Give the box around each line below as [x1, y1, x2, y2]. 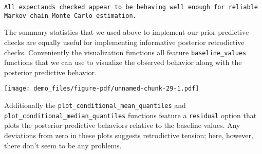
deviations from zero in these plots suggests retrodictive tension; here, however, [4, 129, 253, 140]
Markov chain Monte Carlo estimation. [4, 12, 137, 19]
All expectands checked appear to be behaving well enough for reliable [4, 4, 258, 11]
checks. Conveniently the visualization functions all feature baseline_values [4, 47, 247, 57]
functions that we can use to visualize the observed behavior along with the [4, 57, 242, 68]
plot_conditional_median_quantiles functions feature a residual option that [4, 109, 257, 120]
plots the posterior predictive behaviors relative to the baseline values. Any [4, 120, 240, 130]
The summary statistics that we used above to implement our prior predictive [4, 27, 249, 37]
